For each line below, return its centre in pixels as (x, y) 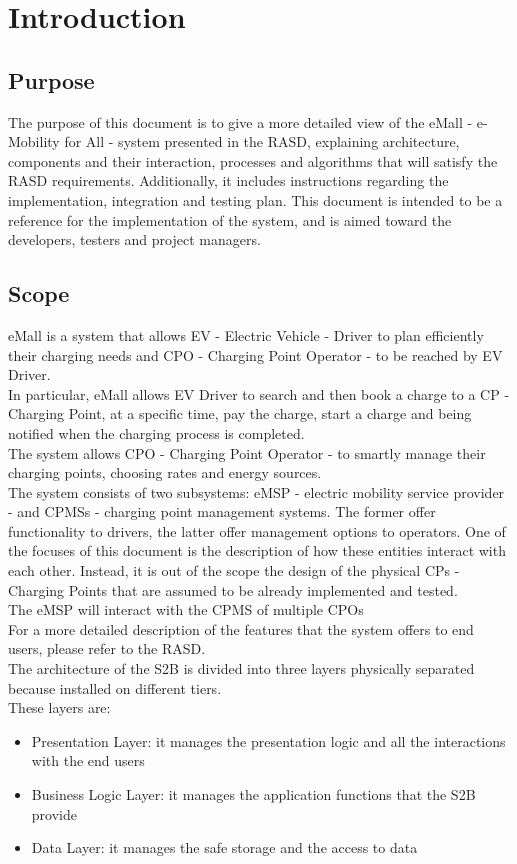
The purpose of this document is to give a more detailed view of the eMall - (240, 121)
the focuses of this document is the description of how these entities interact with (257, 550)
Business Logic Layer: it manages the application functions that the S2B (253, 794)
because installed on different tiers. (115, 687)
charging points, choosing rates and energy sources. (165, 472)
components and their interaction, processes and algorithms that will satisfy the (253, 160)
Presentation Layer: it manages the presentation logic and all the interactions (268, 740)
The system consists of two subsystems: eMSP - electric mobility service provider (256, 491)
